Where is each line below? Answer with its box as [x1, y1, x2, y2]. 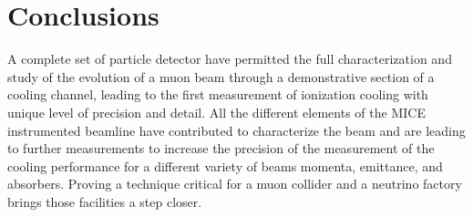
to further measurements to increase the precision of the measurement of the [7, 139, 435, 158]
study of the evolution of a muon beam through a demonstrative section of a [7, 67, 435, 86]
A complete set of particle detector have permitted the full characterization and [7, 49, 452, 68]
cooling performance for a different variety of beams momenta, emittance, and [7, 156, 443, 175]
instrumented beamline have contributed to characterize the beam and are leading [7, 120, 466, 139]
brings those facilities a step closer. [7, 191, 202, 211]
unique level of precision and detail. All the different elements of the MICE [7, 102, 426, 121]
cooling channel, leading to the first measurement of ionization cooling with [7, 85, 428, 104]
